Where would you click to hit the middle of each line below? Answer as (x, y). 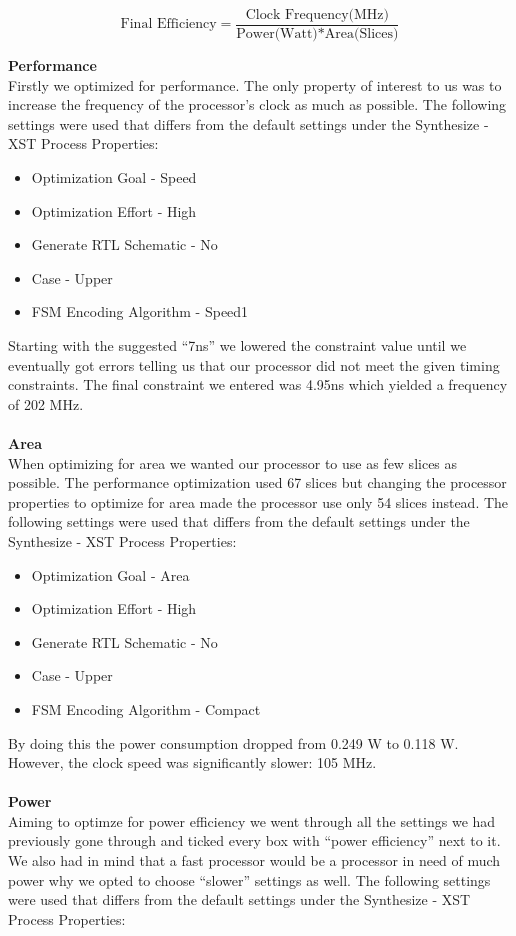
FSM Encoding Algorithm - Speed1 (140, 311)
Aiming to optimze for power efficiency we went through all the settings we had (252, 820)
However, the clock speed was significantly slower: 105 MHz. (192, 762)
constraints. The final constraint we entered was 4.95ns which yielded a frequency (258, 384)
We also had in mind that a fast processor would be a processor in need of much (254, 860)
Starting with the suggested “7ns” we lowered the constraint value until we (237, 345)
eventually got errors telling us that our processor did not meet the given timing (254, 364)
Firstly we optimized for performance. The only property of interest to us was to (255, 84)
